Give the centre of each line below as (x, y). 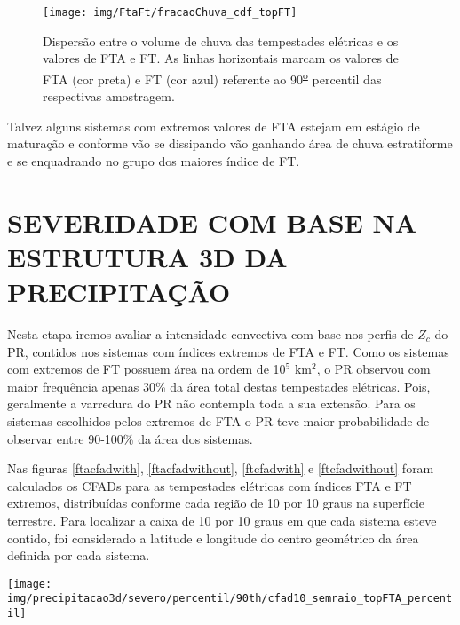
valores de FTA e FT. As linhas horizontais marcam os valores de (221, 58)
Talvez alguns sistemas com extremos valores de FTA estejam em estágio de (214, 126)
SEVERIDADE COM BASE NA (212, 222)
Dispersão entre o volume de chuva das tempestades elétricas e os (221, 40)
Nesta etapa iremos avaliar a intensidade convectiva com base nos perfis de (210, 333)
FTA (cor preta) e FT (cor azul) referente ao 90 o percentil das (212, 77)
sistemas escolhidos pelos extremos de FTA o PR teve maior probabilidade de (218, 420)
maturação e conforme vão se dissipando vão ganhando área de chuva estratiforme (230, 143)
